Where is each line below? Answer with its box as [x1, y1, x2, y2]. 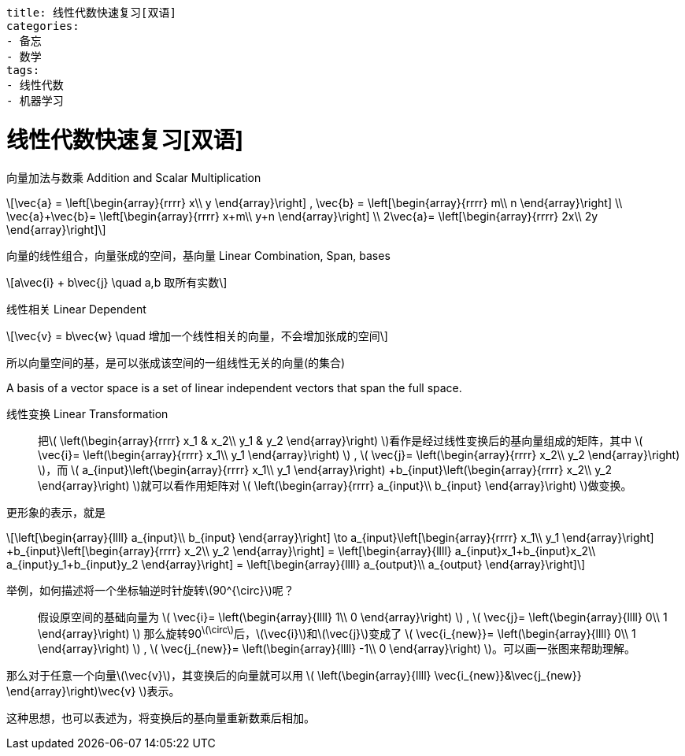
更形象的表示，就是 [6, 505, 106, 519]
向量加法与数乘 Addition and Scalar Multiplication [6, 170, 261, 184]
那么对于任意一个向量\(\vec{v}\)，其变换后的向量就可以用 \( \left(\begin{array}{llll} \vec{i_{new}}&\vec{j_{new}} [6, 669, 582, 683]
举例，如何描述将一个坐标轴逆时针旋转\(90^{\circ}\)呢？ [6, 583, 294, 597]
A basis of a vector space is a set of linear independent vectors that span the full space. [6, 380, 462, 395]
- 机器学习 [6, 94, 64, 107]
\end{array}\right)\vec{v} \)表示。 [6, 684, 180, 699]
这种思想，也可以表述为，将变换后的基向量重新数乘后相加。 [6, 711, 315, 725]
